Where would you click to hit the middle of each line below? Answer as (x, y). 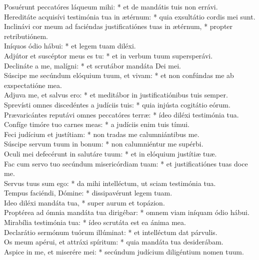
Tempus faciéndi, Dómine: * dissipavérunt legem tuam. (88, 193)
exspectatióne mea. (33, 85)
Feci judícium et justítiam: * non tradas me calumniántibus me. (102, 134)
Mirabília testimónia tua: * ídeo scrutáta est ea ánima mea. (95, 222)
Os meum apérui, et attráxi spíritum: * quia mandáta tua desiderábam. (114, 242)
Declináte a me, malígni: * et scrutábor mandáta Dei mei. (93, 65)
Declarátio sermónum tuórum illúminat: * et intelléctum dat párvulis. (111, 232)
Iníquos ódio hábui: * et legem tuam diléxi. (70, 46)
